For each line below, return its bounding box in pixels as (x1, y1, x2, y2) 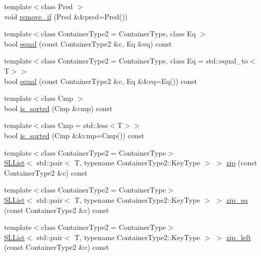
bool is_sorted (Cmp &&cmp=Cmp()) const (4, 130, 144, 140)
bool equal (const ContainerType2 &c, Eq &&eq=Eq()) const (4, 75, 198, 86)
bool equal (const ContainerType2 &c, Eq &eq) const (4, 38, 172, 49)
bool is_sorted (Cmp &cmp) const (4, 102, 113, 113)
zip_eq (226, 194, 248, 205)
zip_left (226, 231, 251, 242)
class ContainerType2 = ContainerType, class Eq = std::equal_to (41, 55, 248, 66)
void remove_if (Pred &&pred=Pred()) (4, 11, 128, 22)
